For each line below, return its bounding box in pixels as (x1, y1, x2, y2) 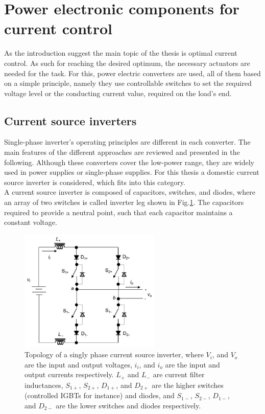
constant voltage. (4, 217, 57, 227)
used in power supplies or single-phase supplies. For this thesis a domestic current (4, 167, 259, 177)
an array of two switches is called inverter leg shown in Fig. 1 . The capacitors (4, 197, 244, 208)
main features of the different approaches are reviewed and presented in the (4, 147, 240, 157)
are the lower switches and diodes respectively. (56, 400, 201, 410)
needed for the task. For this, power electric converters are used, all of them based (4, 67, 261, 78)
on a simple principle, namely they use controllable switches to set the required (4, 78, 252, 88)
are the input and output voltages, (25, 359, 132, 370)
